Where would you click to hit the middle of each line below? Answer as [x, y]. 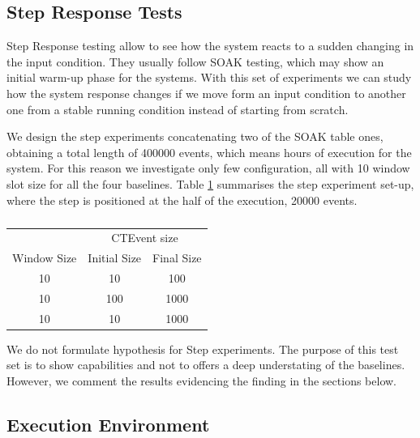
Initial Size [115, 258]
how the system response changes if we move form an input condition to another [206, 93]
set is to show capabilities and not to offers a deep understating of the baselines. [206, 365]
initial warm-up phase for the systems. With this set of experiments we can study [209, 77]
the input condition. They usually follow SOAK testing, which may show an [195, 61]
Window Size [45, 258]
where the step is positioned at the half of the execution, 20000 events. [182, 200]
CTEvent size [145, 238]
